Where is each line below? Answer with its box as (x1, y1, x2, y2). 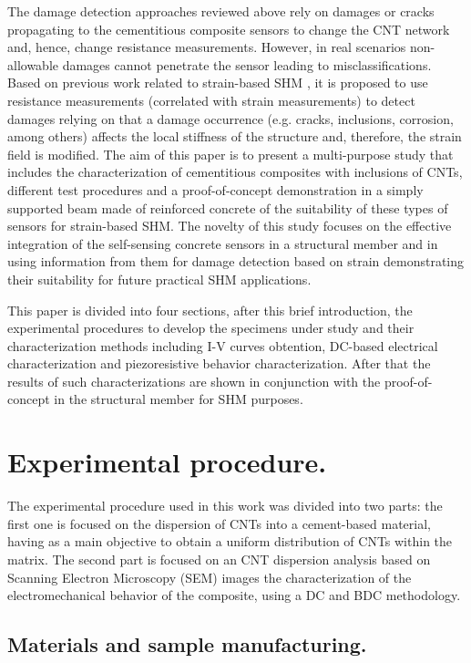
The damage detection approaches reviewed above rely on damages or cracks (7, 2, 435, 20)
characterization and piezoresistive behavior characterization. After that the (7, 354, 431, 373)
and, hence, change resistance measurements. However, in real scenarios (7, 37, 406, 57)
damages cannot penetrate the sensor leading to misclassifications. (62, 55, 432, 74)
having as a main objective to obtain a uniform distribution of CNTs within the (7, 532, 453, 551)
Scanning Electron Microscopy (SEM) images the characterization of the (7, 567, 412, 586)
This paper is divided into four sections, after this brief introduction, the (7, 300, 413, 319)
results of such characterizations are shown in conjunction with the (7, 371, 381, 390)
